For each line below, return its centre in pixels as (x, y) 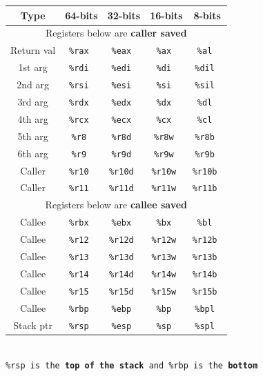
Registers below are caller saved (116, 33)
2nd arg (33, 85)
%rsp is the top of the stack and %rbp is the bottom (132, 366)
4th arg (33, 118)
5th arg (33, 136)
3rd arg (33, 101)
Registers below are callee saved (116, 205)
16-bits (166, 15)
